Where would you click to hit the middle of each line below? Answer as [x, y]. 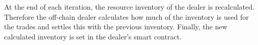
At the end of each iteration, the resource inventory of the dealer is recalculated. [129, 7]
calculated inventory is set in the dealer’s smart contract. [93, 36]
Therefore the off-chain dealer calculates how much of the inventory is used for [126, 16]
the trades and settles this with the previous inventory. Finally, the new [116, 27]
